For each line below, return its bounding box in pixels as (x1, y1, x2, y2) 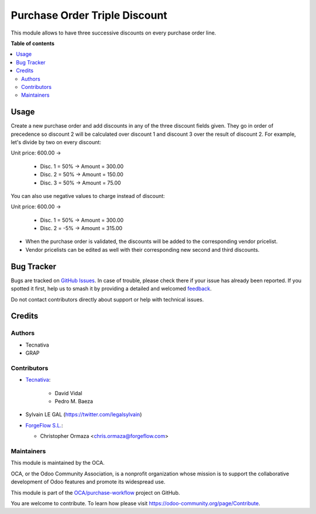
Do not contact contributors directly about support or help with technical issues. (11, 296, 204, 303)
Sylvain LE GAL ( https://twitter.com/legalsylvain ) (25, 411, 142, 418)
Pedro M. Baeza (54, 398, 94, 405)
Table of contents (11, 40, 55, 47)
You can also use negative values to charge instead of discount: (11, 192, 165, 199)
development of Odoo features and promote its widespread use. (11, 478, 166, 485)
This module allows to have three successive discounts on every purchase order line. (11, 29, 217, 36)
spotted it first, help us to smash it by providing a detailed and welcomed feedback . (11, 285, 212, 292)
